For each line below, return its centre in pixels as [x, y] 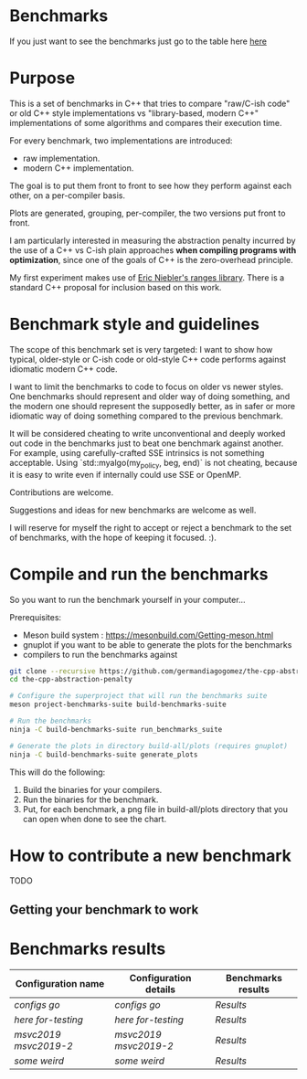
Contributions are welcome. [62, 492]
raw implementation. [61, 158]
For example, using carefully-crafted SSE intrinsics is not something [137, 452]
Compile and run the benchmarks [139, 574]
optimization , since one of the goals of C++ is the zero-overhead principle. [152, 259]
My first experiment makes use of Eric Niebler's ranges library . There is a [147, 277]
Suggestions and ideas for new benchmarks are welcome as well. [133, 510]
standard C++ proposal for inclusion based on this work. [116, 287]
